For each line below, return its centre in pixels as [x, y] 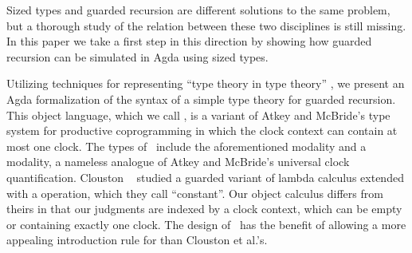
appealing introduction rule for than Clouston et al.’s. [137, 240]
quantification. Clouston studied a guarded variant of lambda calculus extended [205, 177]
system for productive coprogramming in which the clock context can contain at [202, 130]
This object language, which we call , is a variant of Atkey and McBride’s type [198, 115]
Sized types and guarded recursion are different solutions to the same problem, [198, 10]
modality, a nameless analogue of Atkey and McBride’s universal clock [178, 162]
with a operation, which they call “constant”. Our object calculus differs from [195, 193]
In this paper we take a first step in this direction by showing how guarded [189, 41]
